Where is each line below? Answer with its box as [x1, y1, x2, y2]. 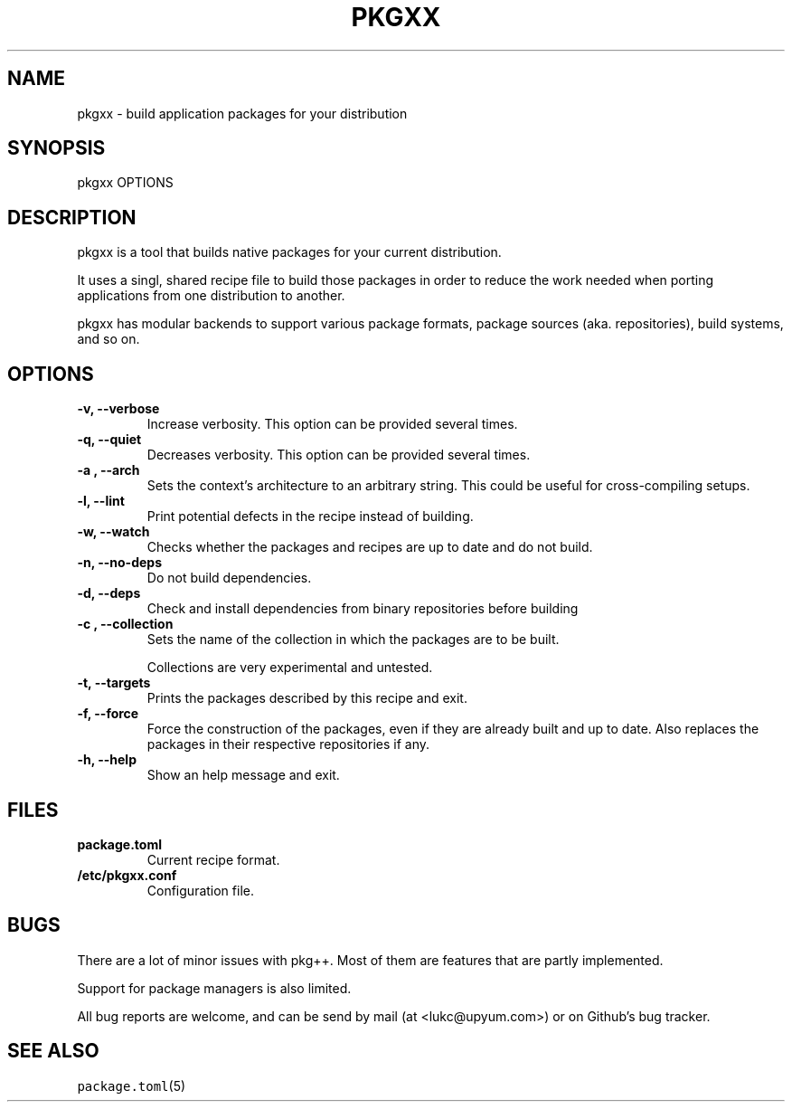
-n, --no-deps [77, 554, 162, 571]
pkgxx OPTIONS [77, 175, 174, 191]
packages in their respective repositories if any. [146, 736, 429, 753]
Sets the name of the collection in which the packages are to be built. [146, 631, 560, 648]
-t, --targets [77, 675, 151, 691]
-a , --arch [77, 462, 140, 479]
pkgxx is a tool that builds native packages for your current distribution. [77, 244, 502, 261]
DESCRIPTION [7, 205, 137, 229]
